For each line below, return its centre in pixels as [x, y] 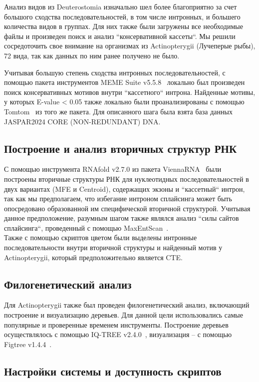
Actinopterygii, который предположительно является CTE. [93, 257]
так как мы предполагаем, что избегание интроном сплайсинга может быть [118, 198]
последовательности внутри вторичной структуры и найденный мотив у [113, 247]
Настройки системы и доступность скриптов [113, 371]
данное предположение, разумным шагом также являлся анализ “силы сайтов [122, 218]
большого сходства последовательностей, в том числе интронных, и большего [122, 16]
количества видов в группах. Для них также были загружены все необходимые [124, 26]
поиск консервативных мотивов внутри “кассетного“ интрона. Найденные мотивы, [130, 92]
